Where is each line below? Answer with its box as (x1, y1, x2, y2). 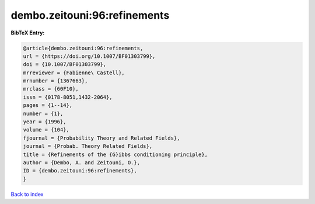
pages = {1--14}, (23, 102, 73, 109)
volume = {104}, (23, 126, 70, 133)
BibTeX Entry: (10, 29, 45, 36)
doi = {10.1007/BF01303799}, (23, 61, 107, 68)
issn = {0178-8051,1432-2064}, (23, 94, 113, 101)
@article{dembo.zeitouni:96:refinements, (23, 44, 143, 51)
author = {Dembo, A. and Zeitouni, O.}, (23, 160, 140, 166)
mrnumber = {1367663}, (23, 78, 88, 84)
